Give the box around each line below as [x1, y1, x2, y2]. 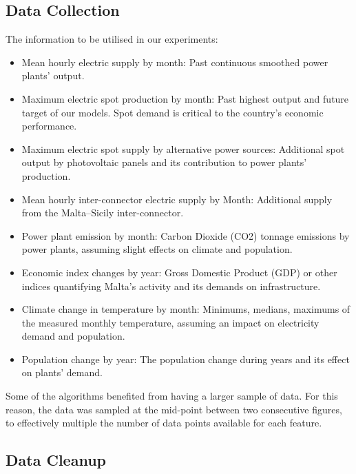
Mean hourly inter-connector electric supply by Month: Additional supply [21, 192, 333, 206]
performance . [21, 118, 77, 133]
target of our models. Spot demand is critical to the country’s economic [21, 105, 324, 119]
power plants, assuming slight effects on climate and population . [21, 242, 293, 256]
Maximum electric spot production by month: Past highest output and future [21, 91, 349, 105]
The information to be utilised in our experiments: [6, 32, 218, 46]
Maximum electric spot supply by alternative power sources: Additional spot [21, 141, 345, 156]
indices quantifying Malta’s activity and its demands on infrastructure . [21, 278, 321, 293]
